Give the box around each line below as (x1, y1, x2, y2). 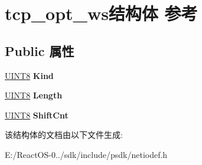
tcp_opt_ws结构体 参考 (5, 1, 198, 25)
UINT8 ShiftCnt (5, 108, 69, 121)
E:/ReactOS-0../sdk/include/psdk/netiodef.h (5, 148, 168, 160)
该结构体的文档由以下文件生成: (5, 128, 123, 141)
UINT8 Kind (5, 69, 54, 81)
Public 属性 (5, 41, 74, 60)
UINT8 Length (5, 89, 63, 101)
